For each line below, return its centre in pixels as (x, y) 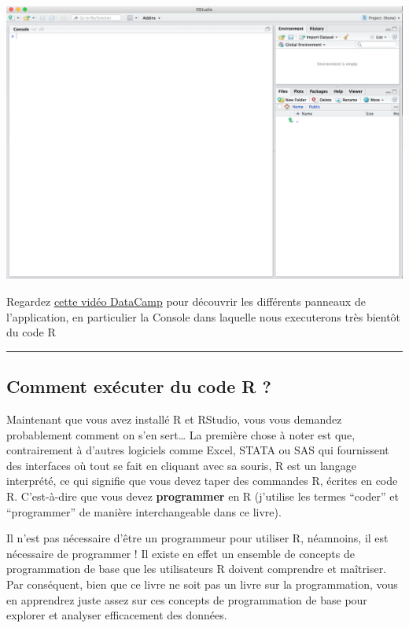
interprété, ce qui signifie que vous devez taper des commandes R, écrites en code (202, 481)
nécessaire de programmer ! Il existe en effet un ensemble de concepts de (181, 553)
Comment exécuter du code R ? (139, 386)
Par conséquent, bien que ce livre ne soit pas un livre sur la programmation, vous (202, 584)
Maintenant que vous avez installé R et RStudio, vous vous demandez (174, 419)
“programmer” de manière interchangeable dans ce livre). (144, 511)
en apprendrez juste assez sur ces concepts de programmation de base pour (187, 599)
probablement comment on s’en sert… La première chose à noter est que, (181, 434)
